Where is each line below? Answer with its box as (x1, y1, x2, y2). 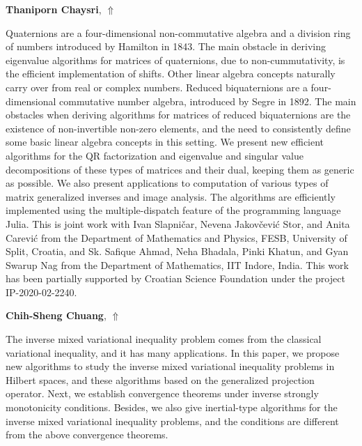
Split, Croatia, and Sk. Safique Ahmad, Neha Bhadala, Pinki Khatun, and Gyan (6, 244, 349, 259)
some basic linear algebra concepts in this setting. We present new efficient (6, 134, 324, 149)
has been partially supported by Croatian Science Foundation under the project (6, 271, 345, 286)
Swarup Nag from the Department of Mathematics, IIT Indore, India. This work (6, 257, 349, 272)
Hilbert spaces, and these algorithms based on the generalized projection (6, 372, 315, 387)
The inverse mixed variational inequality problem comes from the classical (6, 332, 322, 346)
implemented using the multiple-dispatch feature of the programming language (6, 203, 341, 217)
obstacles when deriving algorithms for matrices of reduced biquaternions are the (6, 107, 351, 122)
